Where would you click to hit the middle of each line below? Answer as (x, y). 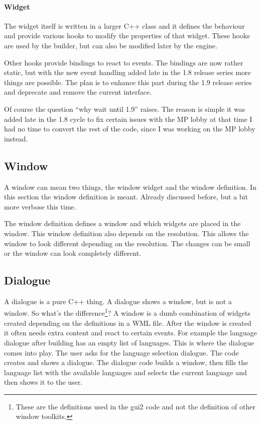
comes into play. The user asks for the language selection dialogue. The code (121, 352)
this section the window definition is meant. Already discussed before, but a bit (126, 197)
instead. (16, 138)
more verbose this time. (40, 206)
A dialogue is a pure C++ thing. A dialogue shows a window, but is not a (118, 301)
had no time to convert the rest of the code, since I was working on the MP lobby (130, 129)
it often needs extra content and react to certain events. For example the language (130, 333)
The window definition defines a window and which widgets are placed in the (122, 223)
